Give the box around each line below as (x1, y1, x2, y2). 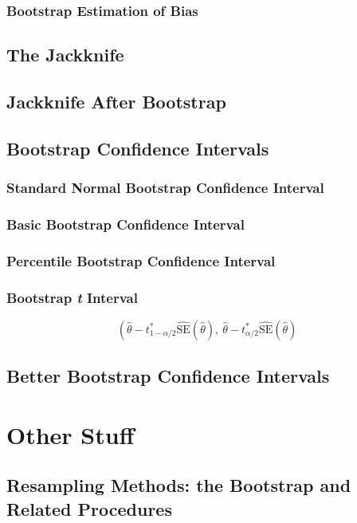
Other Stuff (6, 418, 135, 450)
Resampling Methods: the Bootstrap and (6, 473, 351, 497)
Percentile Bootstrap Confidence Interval (6, 250, 276, 270)
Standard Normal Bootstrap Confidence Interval (6, 178, 324, 198)
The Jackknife (6, 42, 124, 67)
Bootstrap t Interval (6, 287, 138, 307)
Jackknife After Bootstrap (6, 89, 226, 114)
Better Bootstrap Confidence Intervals (6, 364, 330, 388)
